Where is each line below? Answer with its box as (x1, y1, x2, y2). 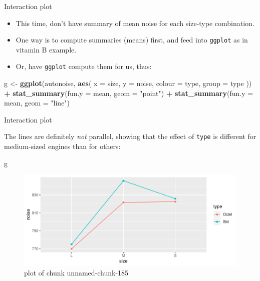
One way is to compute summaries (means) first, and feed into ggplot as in (16, 34, 248, 45)
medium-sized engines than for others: (4, 141, 121, 151)
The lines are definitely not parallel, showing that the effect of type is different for (4, 131, 256, 141)
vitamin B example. (16, 44, 77, 54)
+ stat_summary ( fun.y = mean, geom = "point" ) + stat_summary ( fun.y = (4, 87, 253, 98)
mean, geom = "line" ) (4, 97, 70, 108)
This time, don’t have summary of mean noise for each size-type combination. (16, 17, 254, 28)
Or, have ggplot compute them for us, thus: (16, 61, 152, 71)
